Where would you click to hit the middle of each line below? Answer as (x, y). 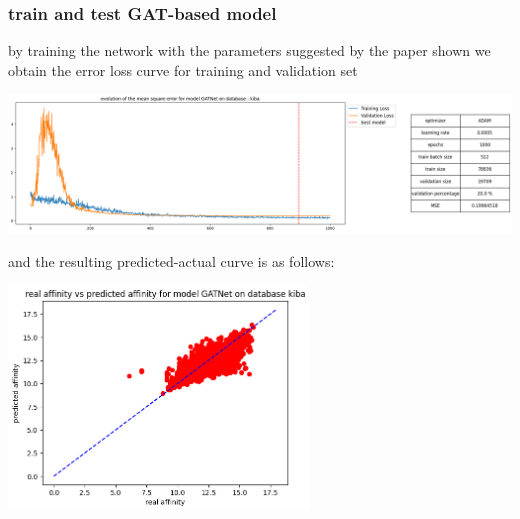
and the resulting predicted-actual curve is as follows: (171, 260)
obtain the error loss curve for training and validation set (183, 69)
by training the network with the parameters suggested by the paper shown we (249, 50)
